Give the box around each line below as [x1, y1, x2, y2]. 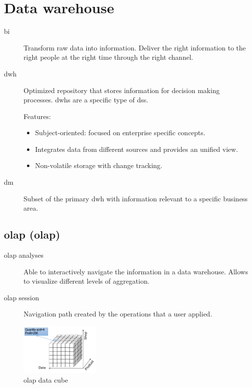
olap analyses [4, 250, 44, 260]
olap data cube [24, 374, 68, 385]
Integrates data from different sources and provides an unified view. [35, 144, 238, 154]
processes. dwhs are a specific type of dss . [24, 95, 149, 105]
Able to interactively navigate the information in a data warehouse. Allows [24, 266, 248, 276]
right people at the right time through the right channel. [24, 52, 193, 62]
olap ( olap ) [4, 227, 60, 242]
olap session [4, 292, 39, 302]
